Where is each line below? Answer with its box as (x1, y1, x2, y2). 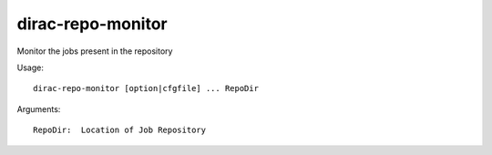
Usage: (16, 62, 45, 73)
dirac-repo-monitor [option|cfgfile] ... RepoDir (33, 83, 260, 94)
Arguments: (16, 103, 61, 114)
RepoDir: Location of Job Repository (33, 125, 207, 136)
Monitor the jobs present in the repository (16, 46, 173, 57)
